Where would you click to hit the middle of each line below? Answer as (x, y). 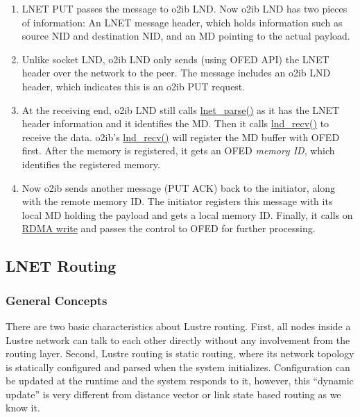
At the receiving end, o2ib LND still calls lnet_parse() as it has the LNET (181, 109)
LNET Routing (61, 266)
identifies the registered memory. (91, 164)
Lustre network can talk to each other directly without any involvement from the (178, 340)
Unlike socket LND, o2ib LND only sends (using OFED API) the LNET (175, 59)
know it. (23, 408)
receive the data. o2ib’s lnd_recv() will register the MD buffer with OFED (181, 137)
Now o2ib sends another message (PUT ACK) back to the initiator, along (179, 187)
